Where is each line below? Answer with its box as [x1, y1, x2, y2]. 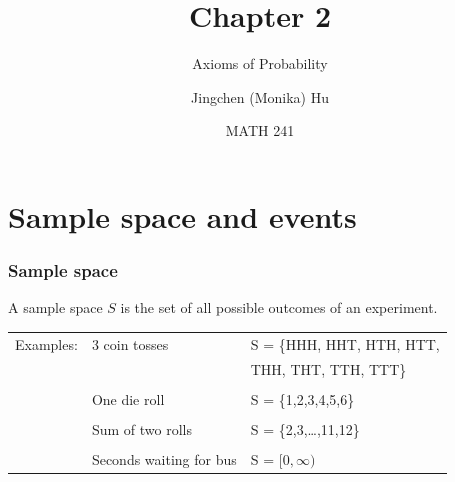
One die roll [91, 388, 165, 409]
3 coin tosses [91, 333, 169, 354]
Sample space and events [8, 195, 357, 236]
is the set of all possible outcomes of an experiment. [120, 297, 438, 318]
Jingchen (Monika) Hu [191, 86, 329, 107]
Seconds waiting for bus [91, 448, 237, 469]
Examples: [15, 333, 78, 354]
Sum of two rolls [91, 418, 192, 439]
